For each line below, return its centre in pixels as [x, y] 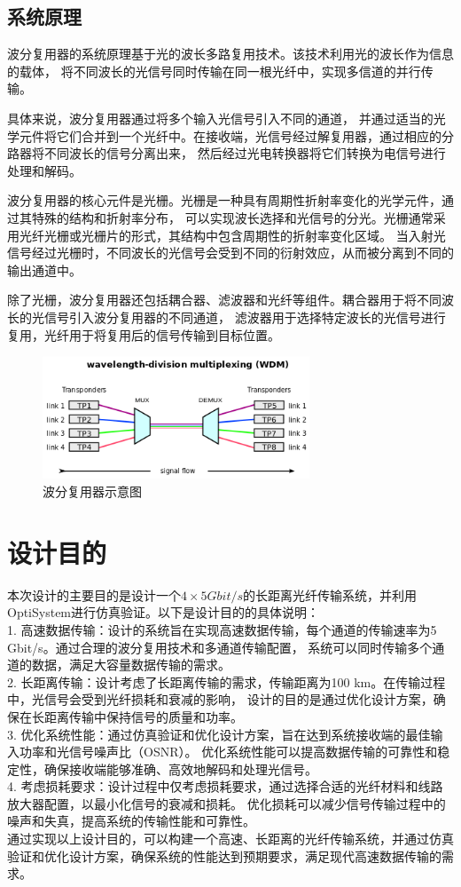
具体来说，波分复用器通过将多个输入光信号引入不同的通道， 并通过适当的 [220, 118]
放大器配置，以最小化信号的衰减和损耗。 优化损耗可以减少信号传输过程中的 [227, 803]
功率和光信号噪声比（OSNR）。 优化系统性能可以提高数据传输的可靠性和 [228, 752]
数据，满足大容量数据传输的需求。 [131, 665]
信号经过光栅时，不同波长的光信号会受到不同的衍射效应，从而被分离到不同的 [230, 253]
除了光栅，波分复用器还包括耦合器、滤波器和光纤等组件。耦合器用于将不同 [224, 300]
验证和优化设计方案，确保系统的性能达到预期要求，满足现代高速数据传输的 [224, 855]
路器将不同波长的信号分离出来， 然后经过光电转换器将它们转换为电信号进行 [227, 153]
